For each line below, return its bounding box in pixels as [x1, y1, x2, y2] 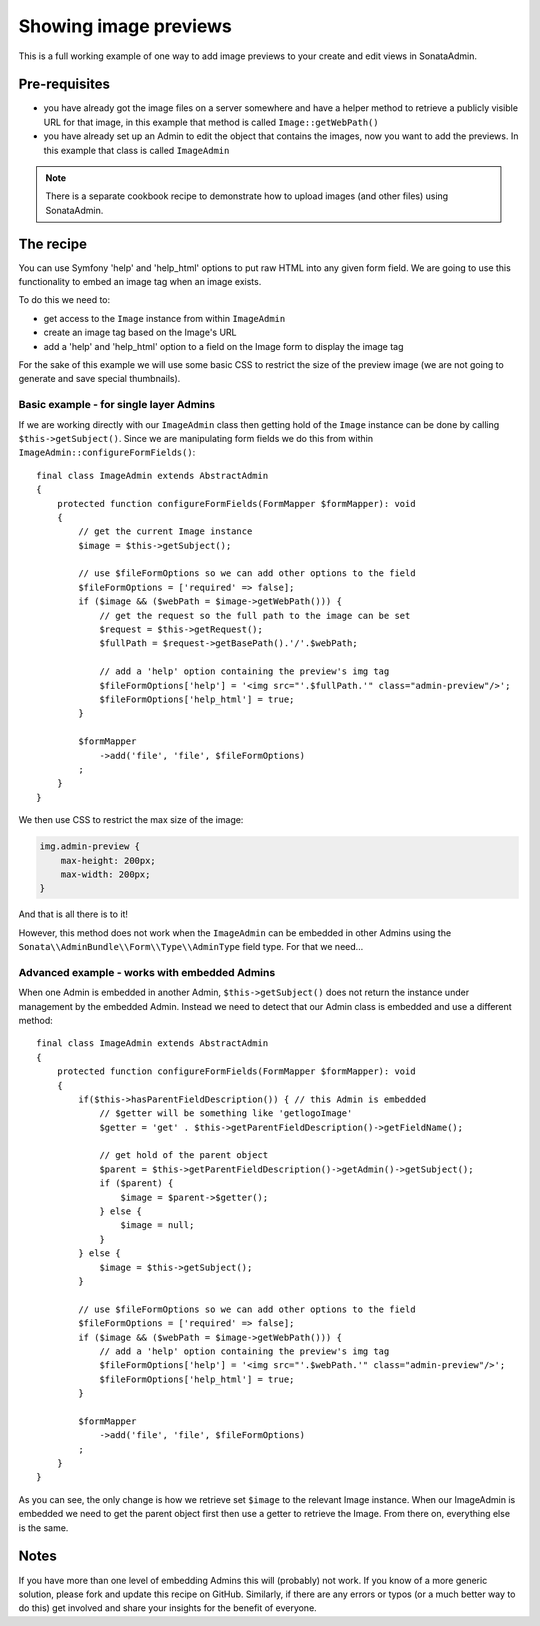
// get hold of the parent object [99, 1150, 269, 1161]
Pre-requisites [18, 76, 110, 93]
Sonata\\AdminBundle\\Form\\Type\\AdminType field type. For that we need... [18, 941, 364, 953]
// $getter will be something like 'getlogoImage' [99, 1108, 353, 1119]
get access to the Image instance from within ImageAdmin [43, 312, 286, 324]
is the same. [18, 1521, 69, 1534]
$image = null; [120, 1220, 195, 1231]
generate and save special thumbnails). [18, 373, 181, 385]
